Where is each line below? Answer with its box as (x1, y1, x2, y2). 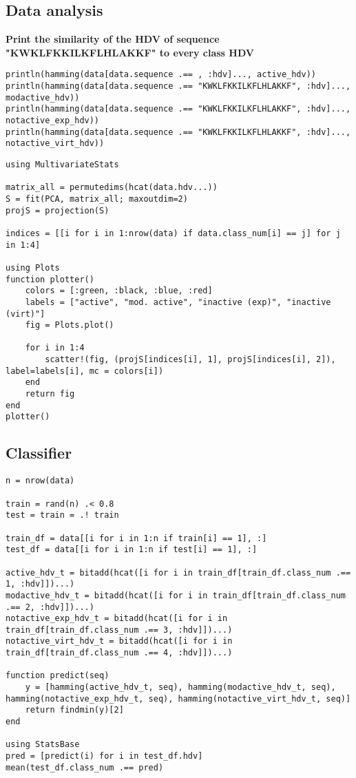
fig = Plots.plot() (25, 320, 114, 330)
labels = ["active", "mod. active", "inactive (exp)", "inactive (25, 297, 331, 307)
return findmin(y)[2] (25, 705, 124, 715)
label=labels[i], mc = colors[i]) (6, 366, 164, 376)
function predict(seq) (6, 671, 109, 681)
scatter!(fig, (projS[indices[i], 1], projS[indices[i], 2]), (45, 355, 336, 365)
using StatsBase (6, 739, 80, 750)
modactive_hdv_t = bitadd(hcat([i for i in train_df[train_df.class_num (6, 590, 346, 600)
